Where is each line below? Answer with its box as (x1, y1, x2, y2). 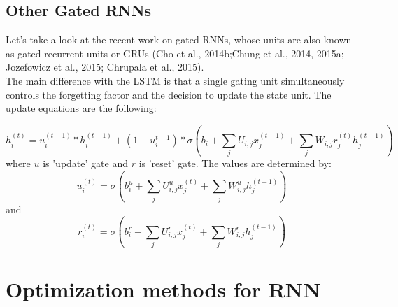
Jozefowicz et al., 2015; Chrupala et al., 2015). (6, 59, 204, 74)
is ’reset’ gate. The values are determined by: (138, 156, 332, 171)
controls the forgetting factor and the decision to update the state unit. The (6, 87, 332, 101)
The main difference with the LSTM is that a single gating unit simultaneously (6, 73, 345, 87)
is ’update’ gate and (43, 156, 128, 171)
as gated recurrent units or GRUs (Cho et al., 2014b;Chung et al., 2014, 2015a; (6, 45, 344, 60)
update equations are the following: (6, 101, 157, 115)
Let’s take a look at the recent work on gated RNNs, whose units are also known (6, 32, 352, 47)
